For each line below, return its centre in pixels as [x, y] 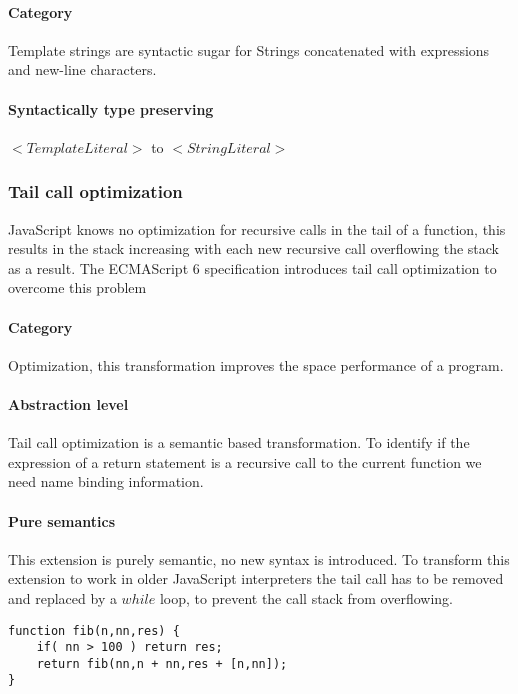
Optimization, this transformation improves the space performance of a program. [256, 364]
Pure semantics [62, 520]
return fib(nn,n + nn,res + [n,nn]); [162, 663]
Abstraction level [68, 403]
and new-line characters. [82, 69]
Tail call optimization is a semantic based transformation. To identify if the [239, 442]
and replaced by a [62, 597]
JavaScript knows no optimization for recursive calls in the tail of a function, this [257, 228]
